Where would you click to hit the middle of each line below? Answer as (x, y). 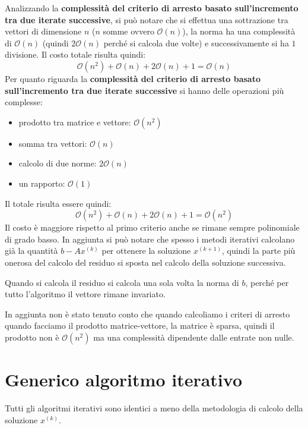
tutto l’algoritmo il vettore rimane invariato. (85, 294)
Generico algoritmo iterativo (123, 380)
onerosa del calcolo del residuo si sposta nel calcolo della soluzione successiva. (145, 262)
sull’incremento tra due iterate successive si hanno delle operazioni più (145, 90)
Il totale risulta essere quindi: (58, 203)
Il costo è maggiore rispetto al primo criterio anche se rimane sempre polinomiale (152, 227)
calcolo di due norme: (58, 163)
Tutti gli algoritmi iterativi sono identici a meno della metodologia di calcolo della (154, 408)
